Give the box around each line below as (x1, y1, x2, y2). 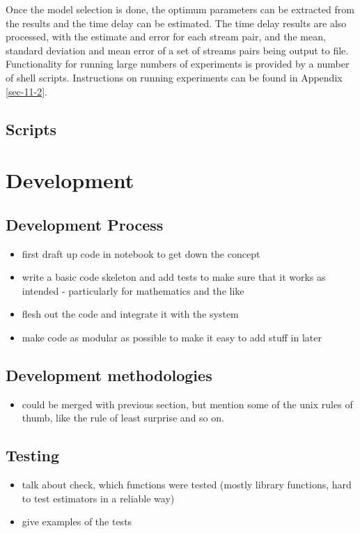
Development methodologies (6, 364, 212, 385)
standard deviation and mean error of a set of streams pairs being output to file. (6, 43, 349, 57)
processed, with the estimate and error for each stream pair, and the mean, (6, 29, 326, 44)
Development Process (6, 213, 164, 235)
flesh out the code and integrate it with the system (22, 307, 239, 321)
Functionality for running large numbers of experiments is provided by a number (6, 56, 350, 71)
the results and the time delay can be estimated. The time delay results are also (6, 15, 347, 30)
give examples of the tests (22, 514, 132, 529)
